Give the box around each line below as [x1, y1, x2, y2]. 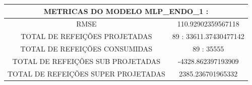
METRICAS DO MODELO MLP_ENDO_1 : [43, 5, 209, 16]
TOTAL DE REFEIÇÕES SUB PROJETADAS [12, 55, 160, 66]
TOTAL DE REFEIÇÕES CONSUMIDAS [20, 43, 153, 54]
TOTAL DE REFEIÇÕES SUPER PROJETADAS [8, 68, 165, 78]
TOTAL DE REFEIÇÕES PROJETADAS [21, 31, 152, 41]
